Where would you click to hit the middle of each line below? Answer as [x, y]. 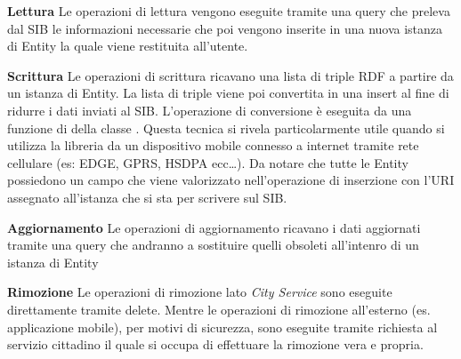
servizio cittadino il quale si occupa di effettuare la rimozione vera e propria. [215, 344]
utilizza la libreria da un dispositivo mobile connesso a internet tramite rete [213, 145]
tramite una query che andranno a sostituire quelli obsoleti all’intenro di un [213, 245]
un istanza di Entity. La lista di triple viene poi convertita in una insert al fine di [228, 93]
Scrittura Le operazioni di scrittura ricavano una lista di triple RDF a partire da [230, 75]
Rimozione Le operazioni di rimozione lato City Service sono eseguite [200, 292]
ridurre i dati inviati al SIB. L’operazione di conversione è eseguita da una [210, 110]
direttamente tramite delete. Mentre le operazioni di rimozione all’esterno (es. [219, 309]
